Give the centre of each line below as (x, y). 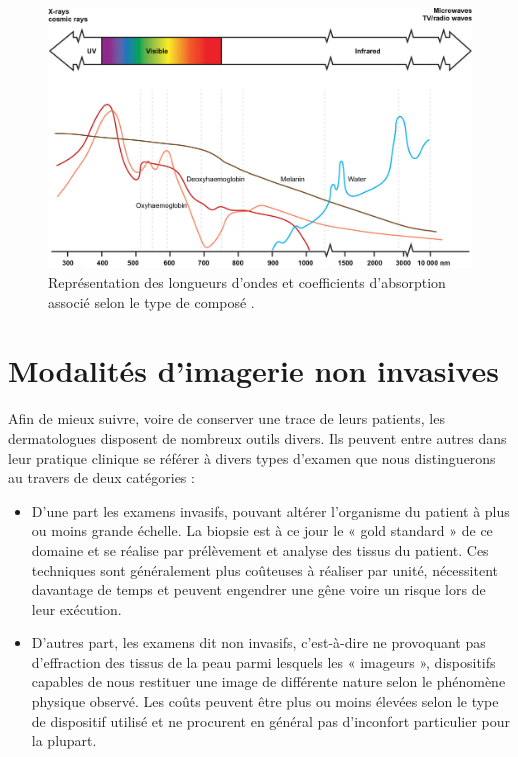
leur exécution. (76, 608)
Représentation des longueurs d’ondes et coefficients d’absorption (247, 282)
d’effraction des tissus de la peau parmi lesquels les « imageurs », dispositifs (263, 661)
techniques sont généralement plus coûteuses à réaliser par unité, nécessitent (265, 569)
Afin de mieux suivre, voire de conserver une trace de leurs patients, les (226, 418)
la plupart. (64, 740)
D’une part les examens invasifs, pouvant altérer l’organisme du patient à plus (270, 510)
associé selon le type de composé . (151, 301)
